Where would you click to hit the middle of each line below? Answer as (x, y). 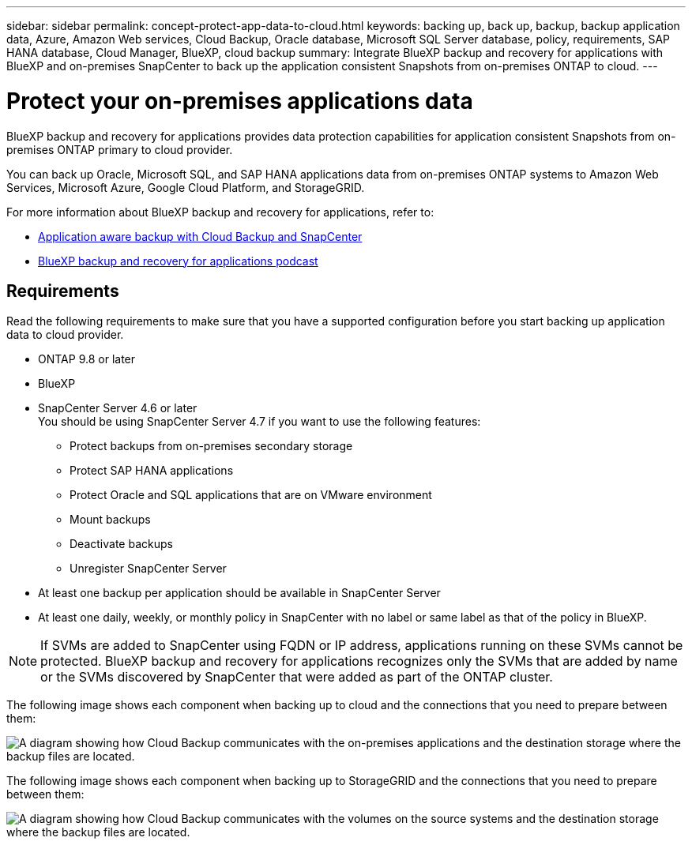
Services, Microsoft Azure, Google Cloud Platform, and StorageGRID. (186, 187)
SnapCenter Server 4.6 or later (118, 408)
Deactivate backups (121, 544)
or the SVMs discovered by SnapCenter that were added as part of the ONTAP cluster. (297, 677)
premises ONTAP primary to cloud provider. (120, 149)
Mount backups (110, 520)
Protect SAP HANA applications (152, 471)
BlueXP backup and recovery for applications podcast (178, 261)
